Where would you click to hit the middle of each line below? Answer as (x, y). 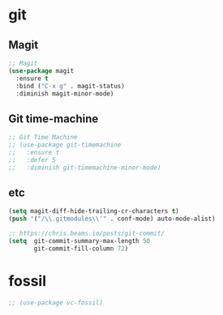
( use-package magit (41, 70)
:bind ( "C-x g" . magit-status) (71, 86)
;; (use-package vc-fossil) (56, 302)
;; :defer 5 (32, 160)
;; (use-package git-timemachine (65, 145)
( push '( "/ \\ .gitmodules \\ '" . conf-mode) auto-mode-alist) (112, 219)
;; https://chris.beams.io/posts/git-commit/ (86, 234)
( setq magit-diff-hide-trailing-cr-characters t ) (94, 211)
